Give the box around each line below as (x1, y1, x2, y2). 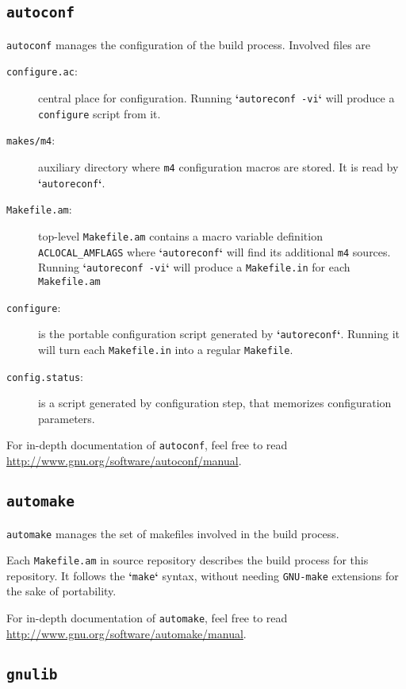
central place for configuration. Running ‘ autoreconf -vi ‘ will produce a (38, 90, 395, 106)
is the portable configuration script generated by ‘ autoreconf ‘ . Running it (38, 325, 400, 342)
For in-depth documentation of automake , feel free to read (6, 610, 288, 626)
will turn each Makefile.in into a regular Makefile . (38, 341, 293, 357)
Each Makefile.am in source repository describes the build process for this (6, 552, 369, 568)
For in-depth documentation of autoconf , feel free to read (6, 437, 288, 453)
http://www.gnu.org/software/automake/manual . (6, 625, 247, 641)
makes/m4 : (6, 132, 56, 148)
